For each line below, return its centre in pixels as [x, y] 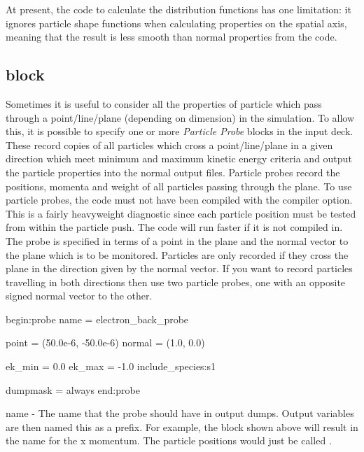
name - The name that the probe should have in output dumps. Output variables [180, 413]
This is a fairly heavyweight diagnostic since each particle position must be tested [181, 213]
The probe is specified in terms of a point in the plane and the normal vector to [177, 240]
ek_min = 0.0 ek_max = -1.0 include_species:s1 [111, 366]
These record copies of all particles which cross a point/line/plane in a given [169, 144]
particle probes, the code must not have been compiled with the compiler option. [179, 200]
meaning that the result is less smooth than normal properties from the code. [171, 37]
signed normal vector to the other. [79, 296]
